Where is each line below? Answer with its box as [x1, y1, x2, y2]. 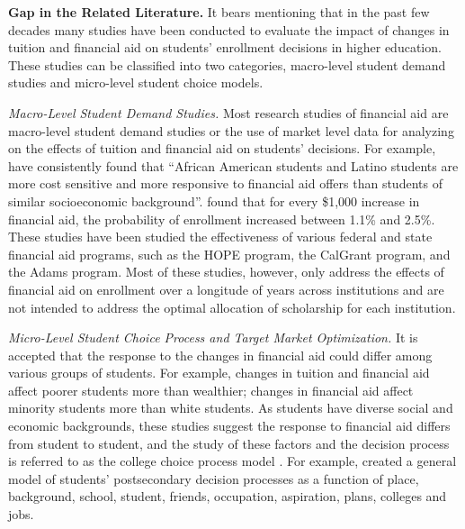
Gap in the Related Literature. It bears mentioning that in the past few [8, 3, 430, 21]
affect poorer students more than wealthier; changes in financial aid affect [8, 380, 414, 399]
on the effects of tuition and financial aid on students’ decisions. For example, [8, 139, 436, 158]
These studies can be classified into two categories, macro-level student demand [8, 55, 446, 74]
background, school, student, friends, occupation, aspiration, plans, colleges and [8, 487, 447, 506]
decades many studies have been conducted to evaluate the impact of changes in [8, 20, 450, 39]
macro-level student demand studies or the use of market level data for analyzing [8, 121, 454, 140]
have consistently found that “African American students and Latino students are [8, 156, 459, 175]
